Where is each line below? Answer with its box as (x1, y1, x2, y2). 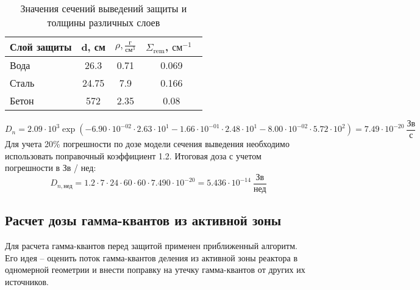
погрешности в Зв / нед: (5, 161, 96, 174)
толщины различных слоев (47, 15, 160, 29)
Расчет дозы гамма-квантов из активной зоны (5, 211, 282, 230)
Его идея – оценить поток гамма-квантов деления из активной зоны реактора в (5, 251, 298, 264)
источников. (5, 275, 49, 288)
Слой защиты (10, 40, 72, 54)
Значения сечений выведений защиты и (20, 1, 187, 15)
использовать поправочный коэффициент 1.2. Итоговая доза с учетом (5, 149, 262, 162)
